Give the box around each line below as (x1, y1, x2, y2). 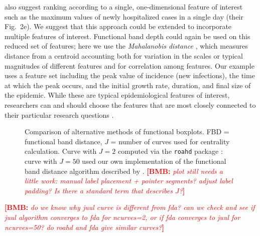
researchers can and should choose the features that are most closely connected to (5, 99, 256, 110)
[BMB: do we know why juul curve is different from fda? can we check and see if (5, 202, 255, 212)
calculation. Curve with (25, 146, 97, 156)
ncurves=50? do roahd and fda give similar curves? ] (5, 221, 164, 232)
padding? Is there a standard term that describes (25, 185, 173, 195)
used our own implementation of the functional (82, 155, 226, 166)
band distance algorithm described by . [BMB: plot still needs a (25, 165, 223, 176)
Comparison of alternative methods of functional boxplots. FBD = (25, 126, 229, 137)
